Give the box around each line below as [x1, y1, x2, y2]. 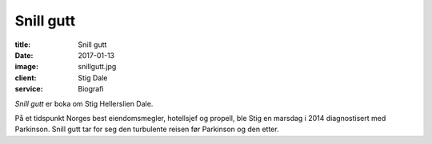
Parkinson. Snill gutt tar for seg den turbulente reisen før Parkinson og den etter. [14, 124, 279, 134]
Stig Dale [78, 72, 108, 83]
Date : [14, 50, 34, 60]
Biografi [78, 84, 104, 94]
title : [14, 40, 31, 49]
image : [14, 62, 39, 72]
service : [14, 84, 43, 94]
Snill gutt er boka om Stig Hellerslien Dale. [14, 99, 154, 108]
